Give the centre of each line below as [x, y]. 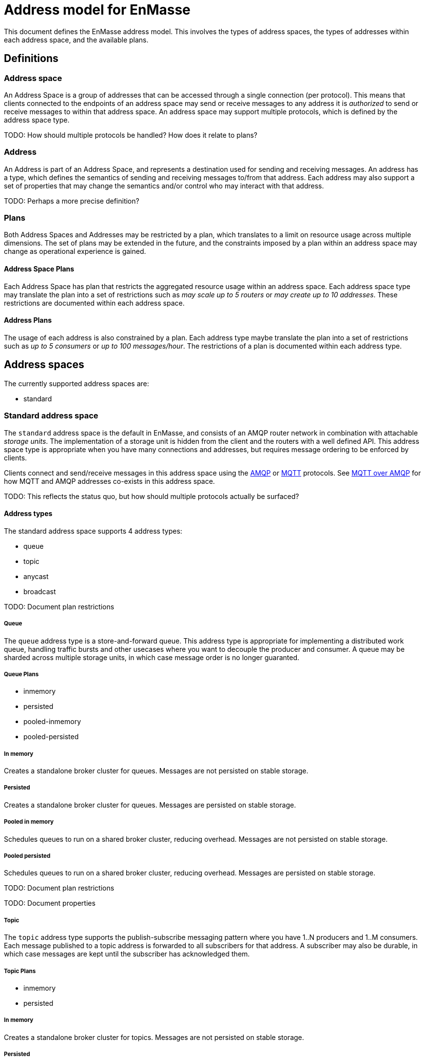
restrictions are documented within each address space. [94, 303]
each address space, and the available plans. [76, 40]
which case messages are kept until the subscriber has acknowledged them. [127, 954]
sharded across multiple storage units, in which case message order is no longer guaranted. [152, 657]
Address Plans [28, 320]
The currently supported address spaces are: [77, 383]
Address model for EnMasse [97, 10]
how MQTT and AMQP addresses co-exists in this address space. [109, 481]
